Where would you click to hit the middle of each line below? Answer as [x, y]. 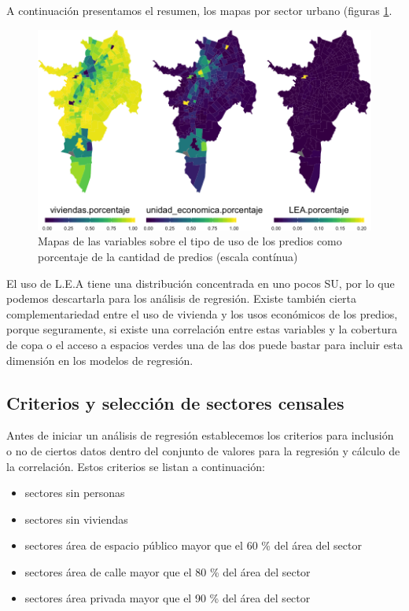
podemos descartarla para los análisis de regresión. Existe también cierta [182, 298]
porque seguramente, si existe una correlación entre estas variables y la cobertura [202, 329]
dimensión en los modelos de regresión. [100, 360]
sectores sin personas [75, 493]
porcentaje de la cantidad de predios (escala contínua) [168, 256]
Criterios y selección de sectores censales [175, 402]
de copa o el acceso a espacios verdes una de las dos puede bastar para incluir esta [204, 344]
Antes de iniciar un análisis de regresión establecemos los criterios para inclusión [200, 435]
